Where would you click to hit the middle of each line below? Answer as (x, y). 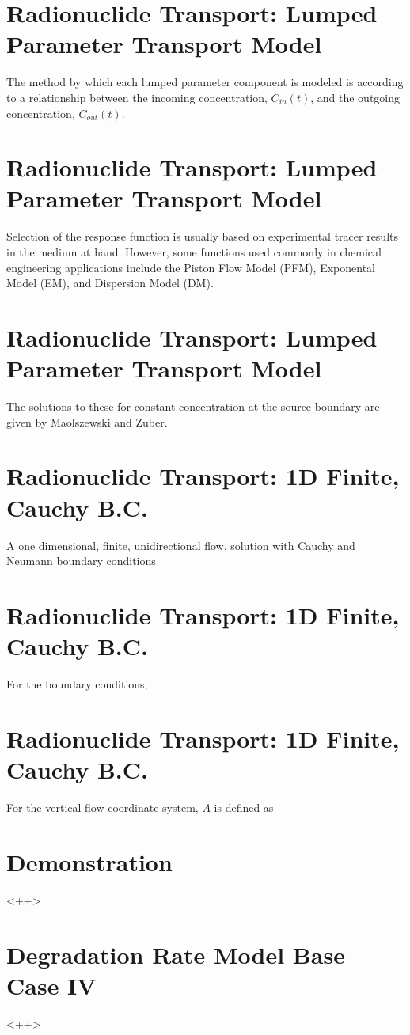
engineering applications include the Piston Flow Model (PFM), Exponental (191, 267)
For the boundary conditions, (77, 684)
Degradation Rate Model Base (176, 954)
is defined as (244, 807)
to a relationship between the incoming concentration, (137, 97)
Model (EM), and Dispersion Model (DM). (110, 283)
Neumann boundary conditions (81, 561)
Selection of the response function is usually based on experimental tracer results (203, 236)
